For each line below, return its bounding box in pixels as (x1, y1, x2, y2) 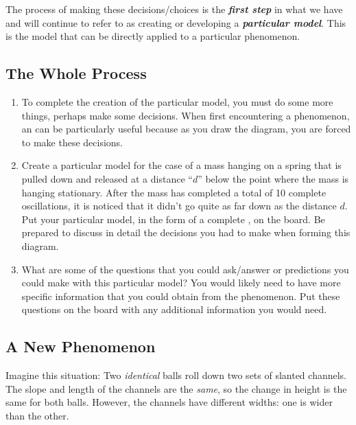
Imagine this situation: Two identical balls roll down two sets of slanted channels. (5, 368, 347, 382)
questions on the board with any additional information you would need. (21, 302, 327, 317)
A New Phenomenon (5, 336, 156, 357)
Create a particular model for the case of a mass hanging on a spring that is (21, 158, 342, 172)
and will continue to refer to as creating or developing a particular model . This (5, 15, 346, 30)
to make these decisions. (21, 135, 123, 149)
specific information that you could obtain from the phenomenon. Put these (21, 288, 340, 303)
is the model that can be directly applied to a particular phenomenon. (5, 29, 300, 43)
